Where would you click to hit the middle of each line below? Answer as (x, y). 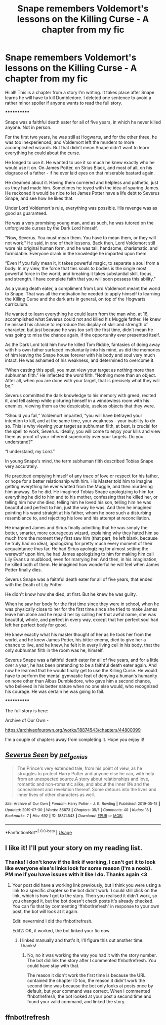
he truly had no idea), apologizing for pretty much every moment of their (79, 543)
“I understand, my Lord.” (30, 451)
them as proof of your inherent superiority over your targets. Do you (74, 436)
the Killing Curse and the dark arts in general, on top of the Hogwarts (75, 299)
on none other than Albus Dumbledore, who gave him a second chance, (78, 681)
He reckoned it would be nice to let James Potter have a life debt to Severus (82, 193)
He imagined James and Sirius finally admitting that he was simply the (76, 527)
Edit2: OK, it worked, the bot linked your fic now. (61, 931)
